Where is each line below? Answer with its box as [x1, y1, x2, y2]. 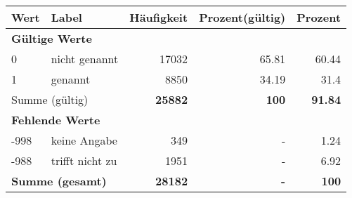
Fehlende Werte [11, 112, 100, 128]
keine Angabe [51, 132, 117, 148]
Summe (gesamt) [11, 173, 107, 189]
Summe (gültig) [11, 91, 89, 107]
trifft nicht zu [51, 152, 117, 169]
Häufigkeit [129, 9, 188, 25]
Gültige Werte [11, 30, 92, 46]
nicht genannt [51, 51, 119, 67]
